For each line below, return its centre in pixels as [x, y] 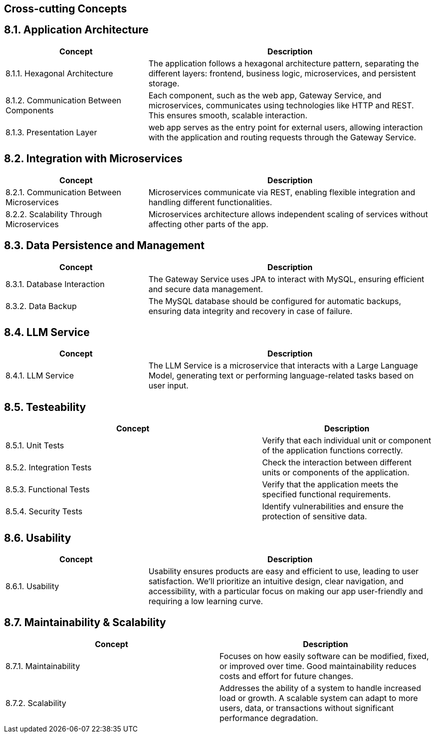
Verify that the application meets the [330, 485]
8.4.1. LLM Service [40, 376]
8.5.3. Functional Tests [48, 490]
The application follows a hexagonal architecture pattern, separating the [284, 63]
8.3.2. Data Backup [41, 306]
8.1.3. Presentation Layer [51, 132]
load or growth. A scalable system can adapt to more [319, 698]
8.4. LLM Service [47, 332]
